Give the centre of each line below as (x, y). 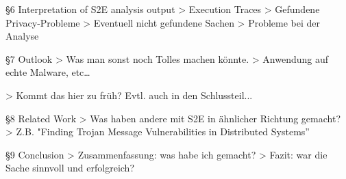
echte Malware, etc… (48, 72)
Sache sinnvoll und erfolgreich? (70, 168)
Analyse (22, 36)
